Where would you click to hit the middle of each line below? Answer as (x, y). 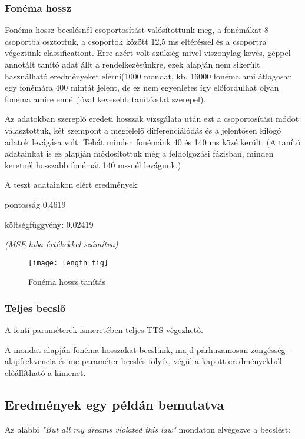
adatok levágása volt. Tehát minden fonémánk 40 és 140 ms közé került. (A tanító (152, 142)
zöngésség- (270, 349)
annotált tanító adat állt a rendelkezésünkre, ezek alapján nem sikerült (132, 64)
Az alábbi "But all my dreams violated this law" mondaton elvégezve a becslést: (147, 429)
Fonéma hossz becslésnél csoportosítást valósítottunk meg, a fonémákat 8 (137, 30)
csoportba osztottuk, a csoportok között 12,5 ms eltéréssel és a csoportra (136, 41)
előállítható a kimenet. (45, 372)
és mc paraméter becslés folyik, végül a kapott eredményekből (170, 361)
